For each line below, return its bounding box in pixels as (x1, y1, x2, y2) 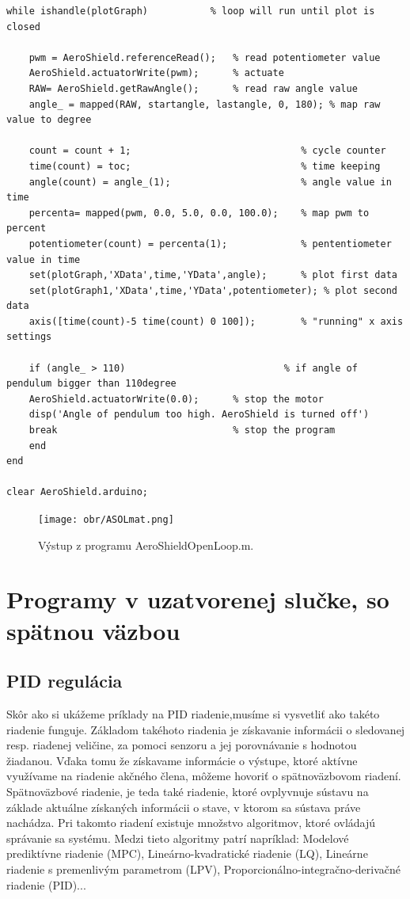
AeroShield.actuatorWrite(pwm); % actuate (28, 67, 284, 79)
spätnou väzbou (6, 614, 180, 646)
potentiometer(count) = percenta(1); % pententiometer (28, 238, 392, 250)
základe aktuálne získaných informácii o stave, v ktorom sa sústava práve (6, 798, 361, 815)
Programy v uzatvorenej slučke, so (6, 583, 389, 615)
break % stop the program (28, 425, 336, 436)
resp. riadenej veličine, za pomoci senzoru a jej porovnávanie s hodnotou (6, 737, 357, 753)
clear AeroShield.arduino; (6, 486, 148, 498)
